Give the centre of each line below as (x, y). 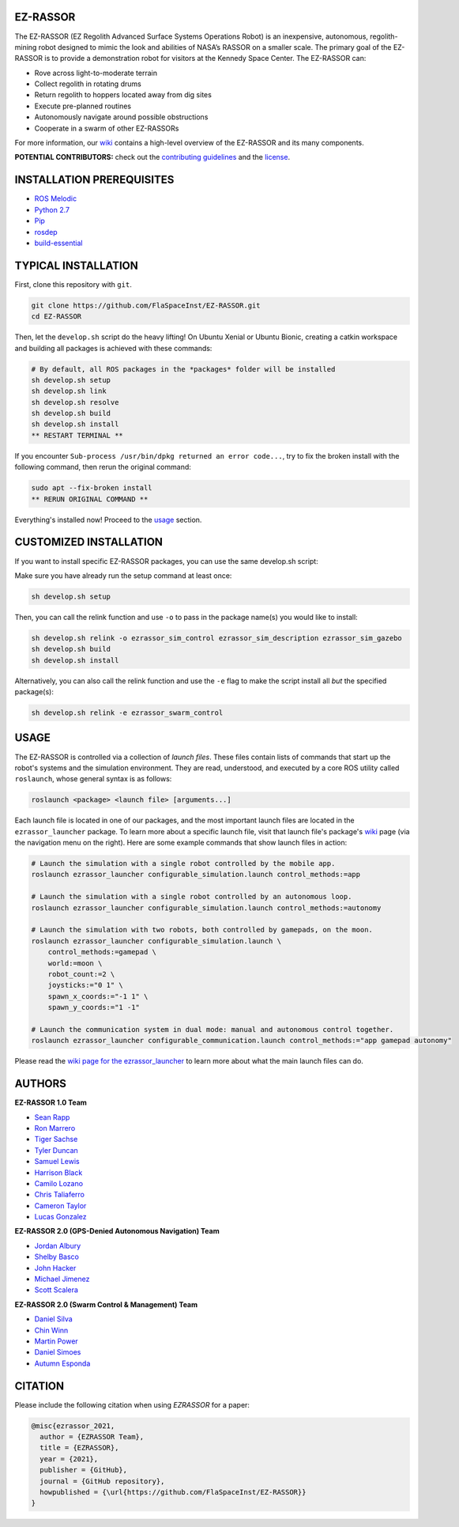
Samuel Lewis (57, 1162)
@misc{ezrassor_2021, (73, 1426)
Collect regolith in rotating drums (88, 84)
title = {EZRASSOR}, (79, 1448)
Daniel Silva (53, 1319)
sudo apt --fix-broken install (92, 488)
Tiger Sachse (56, 1140)
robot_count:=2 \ (81, 974)
